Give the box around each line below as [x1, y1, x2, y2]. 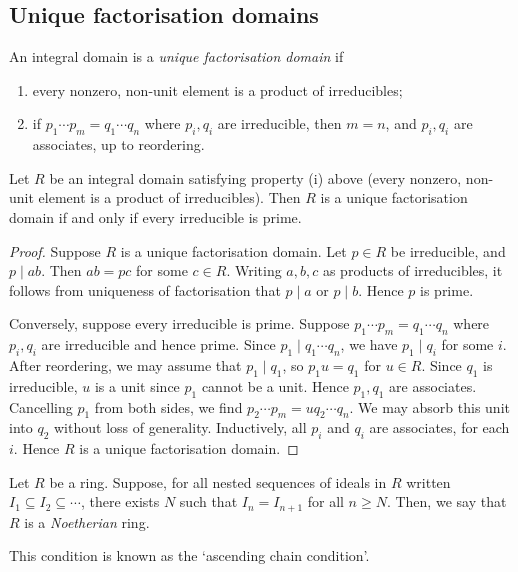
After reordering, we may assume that [9, 354, 242, 375]
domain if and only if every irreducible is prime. [9, 206, 302, 227]
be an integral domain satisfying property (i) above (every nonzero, [49, 167, 462, 188]
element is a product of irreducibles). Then [38, 187, 301, 208]
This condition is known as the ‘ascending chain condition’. [9, 545, 370, 566]
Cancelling [9, 396, 73, 417]
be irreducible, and [390, 240, 506, 261]
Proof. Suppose [9, 240, 101, 261]
